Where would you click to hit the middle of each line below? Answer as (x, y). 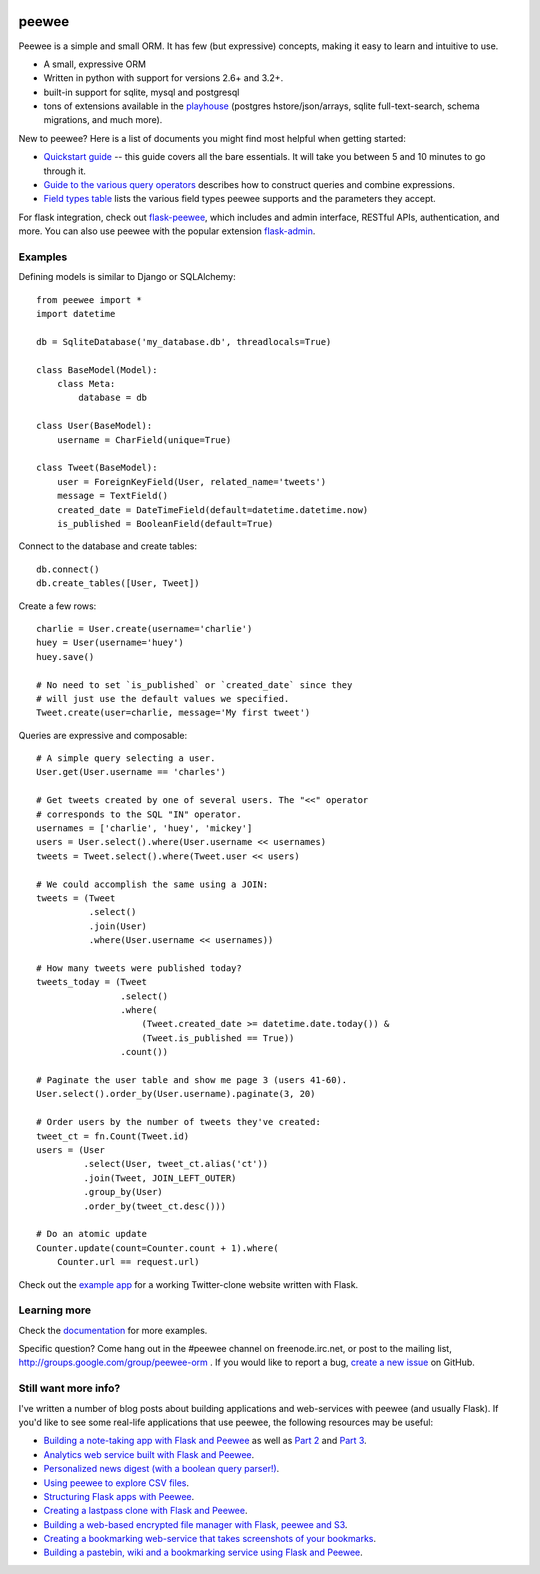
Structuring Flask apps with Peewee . (119, 1496)
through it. (65, 171)
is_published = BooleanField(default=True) (165, 523)
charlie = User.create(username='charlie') (144, 628)
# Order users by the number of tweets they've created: (179, 1122)
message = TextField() (112, 496)
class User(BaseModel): (94, 426)
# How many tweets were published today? (139, 968)
